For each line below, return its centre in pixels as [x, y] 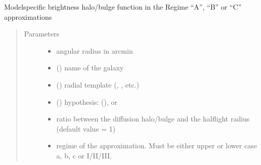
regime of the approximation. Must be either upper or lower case [157, 146]
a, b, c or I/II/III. [84, 155]
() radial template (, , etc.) [98, 84]
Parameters [41, 34]
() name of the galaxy [90, 68]
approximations [28, 16]
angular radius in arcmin [95, 50]
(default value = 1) [86, 128]
